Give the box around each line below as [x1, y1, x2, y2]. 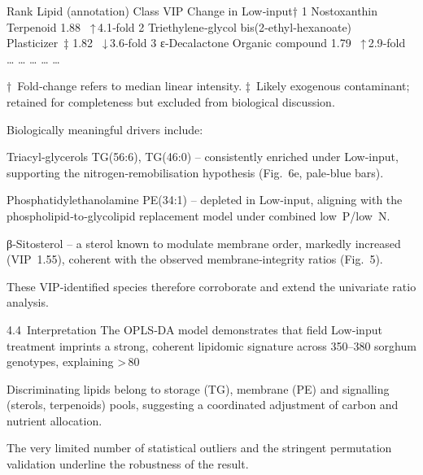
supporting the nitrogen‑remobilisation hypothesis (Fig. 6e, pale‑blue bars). [7, 163, 384, 181]
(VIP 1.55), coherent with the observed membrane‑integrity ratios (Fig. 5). [7, 251, 383, 268]
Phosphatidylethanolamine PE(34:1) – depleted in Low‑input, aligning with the [7, 191, 403, 208]
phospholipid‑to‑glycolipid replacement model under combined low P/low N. [7, 207, 390, 224]
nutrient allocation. [7, 412, 102, 429]
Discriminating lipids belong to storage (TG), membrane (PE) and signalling [7, 380, 390, 397]
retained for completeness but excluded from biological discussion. [7, 93, 335, 110]
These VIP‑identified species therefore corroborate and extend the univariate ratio [7, 277, 416, 294]
